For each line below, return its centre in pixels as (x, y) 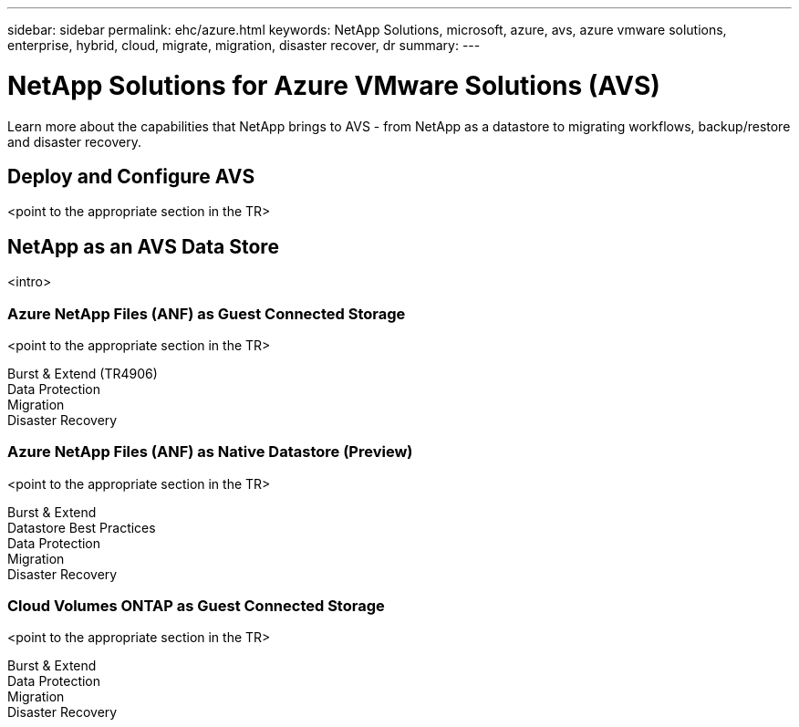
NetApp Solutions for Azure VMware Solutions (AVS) (334, 85)
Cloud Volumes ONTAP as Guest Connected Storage (196, 606)
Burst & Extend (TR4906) (83, 373)
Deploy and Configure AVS (131, 176)
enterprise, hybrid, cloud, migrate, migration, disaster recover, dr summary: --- (244, 45)
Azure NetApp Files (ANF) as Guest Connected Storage (207, 313)
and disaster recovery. (74, 141)
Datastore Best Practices (82, 527)
